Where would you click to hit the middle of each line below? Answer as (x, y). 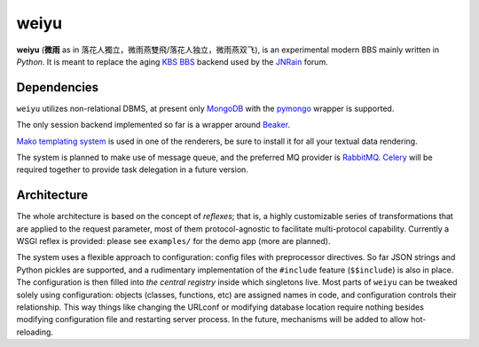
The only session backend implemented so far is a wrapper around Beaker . (153, 125)
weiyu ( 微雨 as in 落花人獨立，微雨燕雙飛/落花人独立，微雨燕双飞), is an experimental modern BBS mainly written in (228, 50)
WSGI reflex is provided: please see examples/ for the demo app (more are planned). (173, 241)
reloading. (35, 332)
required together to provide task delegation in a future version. (132, 170)
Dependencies (58, 87)
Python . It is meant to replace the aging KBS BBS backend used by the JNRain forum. (172, 61)
